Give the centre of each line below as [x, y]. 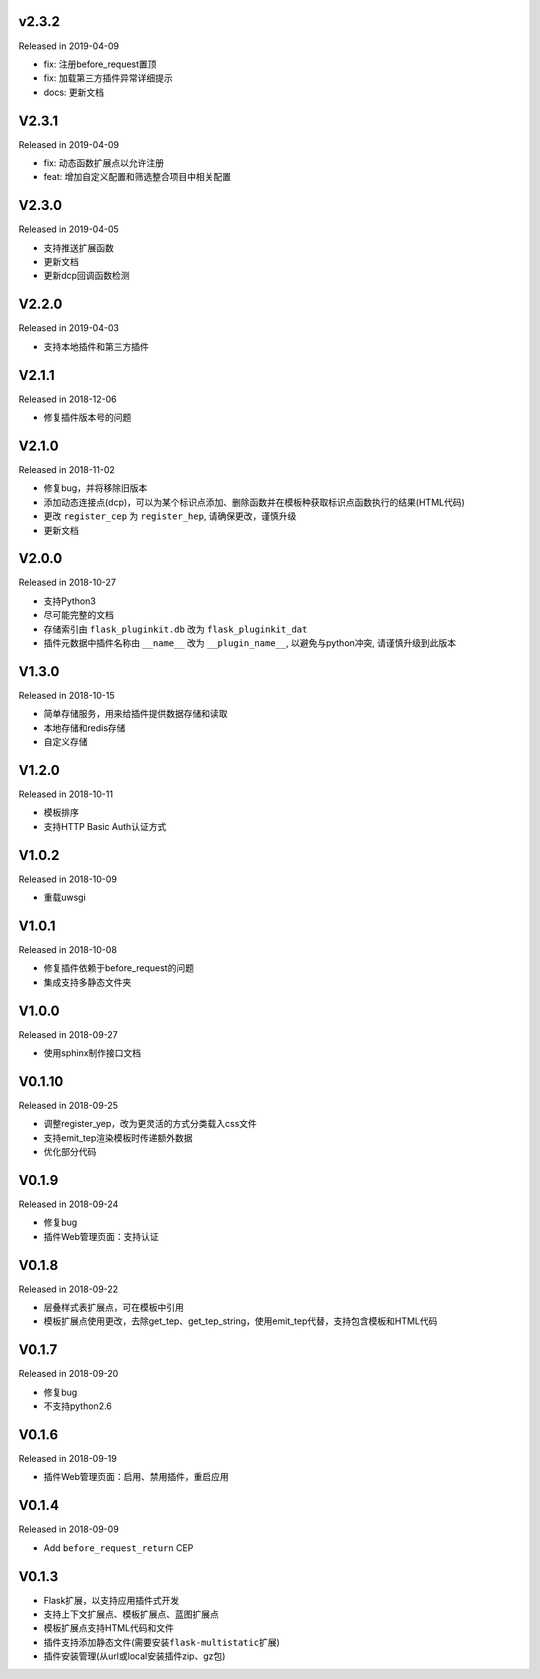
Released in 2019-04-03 [69, 328]
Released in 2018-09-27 [68, 1034]
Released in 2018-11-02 [66, 469]
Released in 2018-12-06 [67, 399]
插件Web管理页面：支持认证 [101, 1236]
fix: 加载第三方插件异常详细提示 [108, 78]
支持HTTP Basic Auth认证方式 [105, 826]
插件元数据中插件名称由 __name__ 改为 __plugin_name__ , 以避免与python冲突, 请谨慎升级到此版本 [250, 642]
